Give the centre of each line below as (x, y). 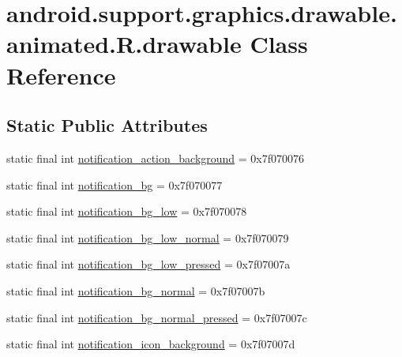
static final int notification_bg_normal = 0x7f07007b (136, 290)
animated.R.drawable (124, 44)
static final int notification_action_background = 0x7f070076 (156, 158)
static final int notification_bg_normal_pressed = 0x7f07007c (157, 317)
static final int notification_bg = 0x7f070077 (115, 184)
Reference (61, 75)
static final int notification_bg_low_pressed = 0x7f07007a (148, 264)
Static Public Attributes (107, 125)
